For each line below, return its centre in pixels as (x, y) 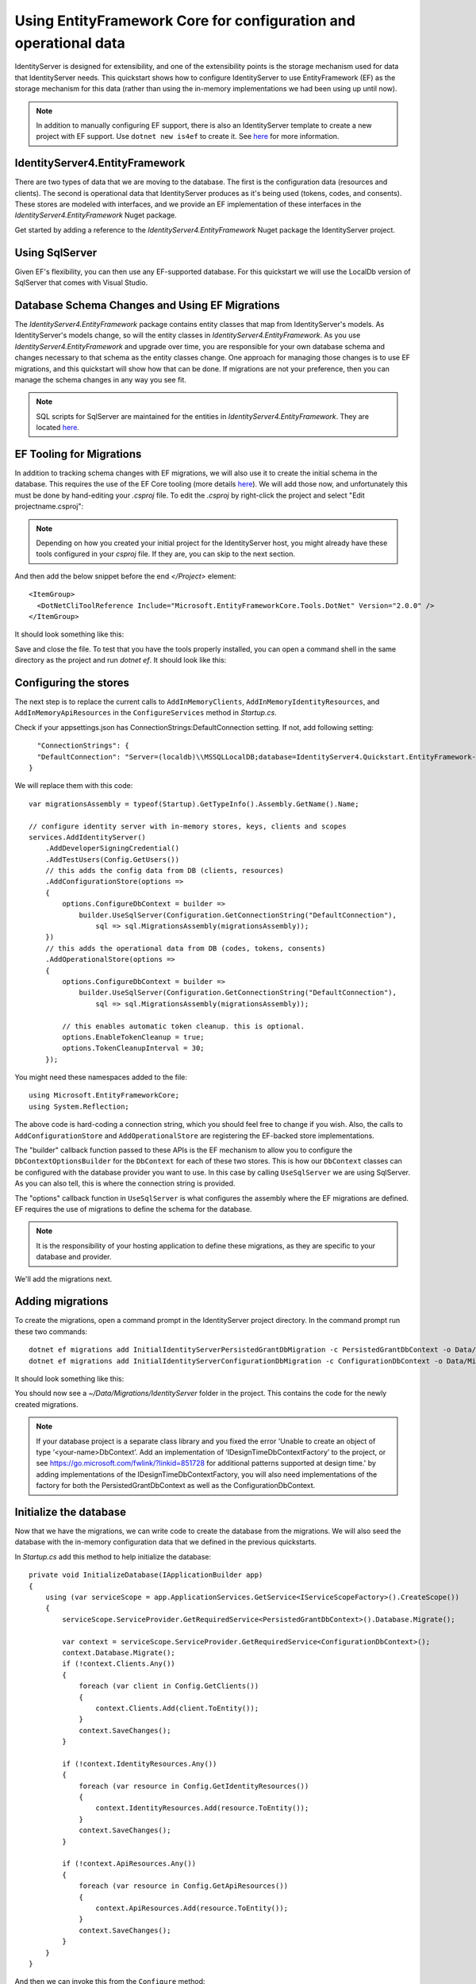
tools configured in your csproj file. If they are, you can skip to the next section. (166, 554)
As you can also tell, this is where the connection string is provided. (125, 1183)
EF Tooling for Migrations (78, 454)
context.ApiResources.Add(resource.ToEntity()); (192, 1908)
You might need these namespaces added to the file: (101, 1077)
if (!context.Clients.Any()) (119, 1664)
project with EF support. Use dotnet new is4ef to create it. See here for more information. (188, 136)
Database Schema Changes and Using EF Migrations (148, 305)
